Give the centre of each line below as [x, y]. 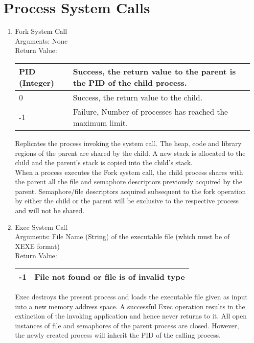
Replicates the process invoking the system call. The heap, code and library [128, 143]
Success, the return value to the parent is [154, 71]
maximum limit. [101, 122]
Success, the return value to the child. [138, 97]
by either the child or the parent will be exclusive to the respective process [127, 201]
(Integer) [36, 82]
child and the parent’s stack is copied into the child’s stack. [104, 162]
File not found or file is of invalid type [110, 277]
